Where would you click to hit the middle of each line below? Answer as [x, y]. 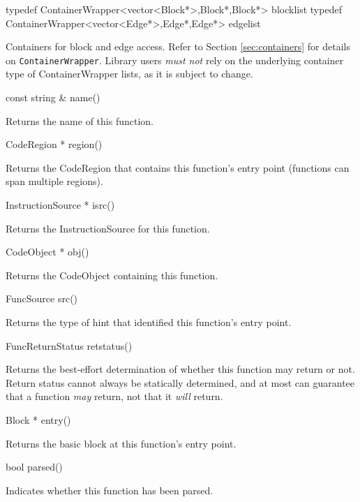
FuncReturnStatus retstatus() [69, 345]
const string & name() [53, 97]
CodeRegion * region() [54, 144]
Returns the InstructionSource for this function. [108, 228]
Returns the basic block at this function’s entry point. [121, 443]
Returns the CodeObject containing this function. [112, 275]
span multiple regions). [54, 181]
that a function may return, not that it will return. [114, 396]
